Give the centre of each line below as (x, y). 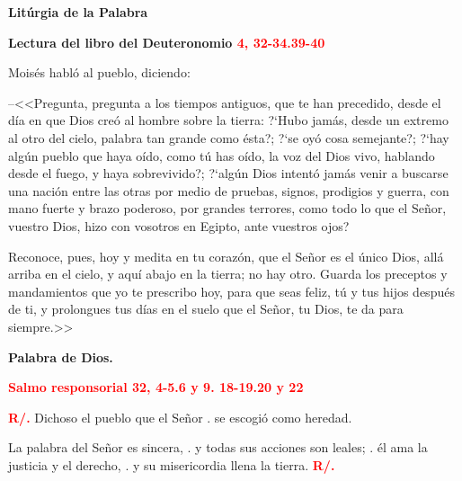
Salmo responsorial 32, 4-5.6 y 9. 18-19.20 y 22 (156, 387)
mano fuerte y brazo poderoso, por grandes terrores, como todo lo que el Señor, (227, 208)
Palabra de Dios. (61, 356)
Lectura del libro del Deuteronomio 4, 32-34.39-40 (167, 42)
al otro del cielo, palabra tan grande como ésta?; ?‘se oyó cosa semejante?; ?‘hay (229, 137)
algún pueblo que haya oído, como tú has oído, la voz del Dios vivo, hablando (222, 155)
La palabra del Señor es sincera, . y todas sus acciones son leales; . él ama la (218, 447)
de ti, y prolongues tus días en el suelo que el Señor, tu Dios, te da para (206, 309)
